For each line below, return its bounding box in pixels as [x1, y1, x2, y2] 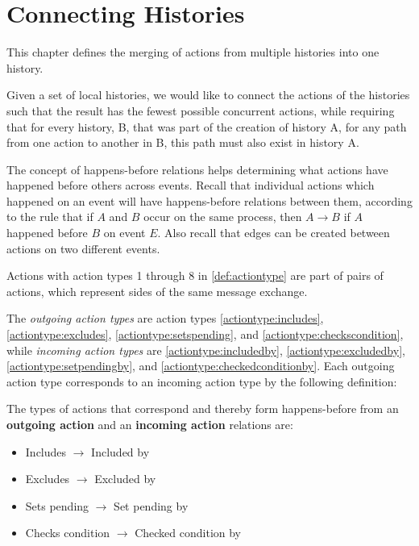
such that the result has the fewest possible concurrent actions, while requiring [6, 102, 395, 119]
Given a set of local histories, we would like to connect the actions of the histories [6, 86, 410, 103]
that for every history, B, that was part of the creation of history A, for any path [6, 118, 407, 135]
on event [103, 224, 146, 241]
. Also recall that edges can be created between [157, 224, 390, 241]
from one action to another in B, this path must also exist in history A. [6, 134, 359, 151]
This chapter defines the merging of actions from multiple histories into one [6, 44, 380, 60]
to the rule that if [6, 208, 93, 225]
